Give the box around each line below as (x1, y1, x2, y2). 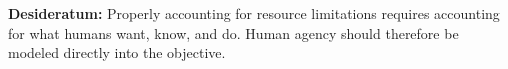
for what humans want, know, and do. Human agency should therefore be (8, 22, 459, 43)
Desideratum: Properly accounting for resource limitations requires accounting (8, 3, 500, 23)
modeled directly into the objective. (8, 42, 226, 63)
